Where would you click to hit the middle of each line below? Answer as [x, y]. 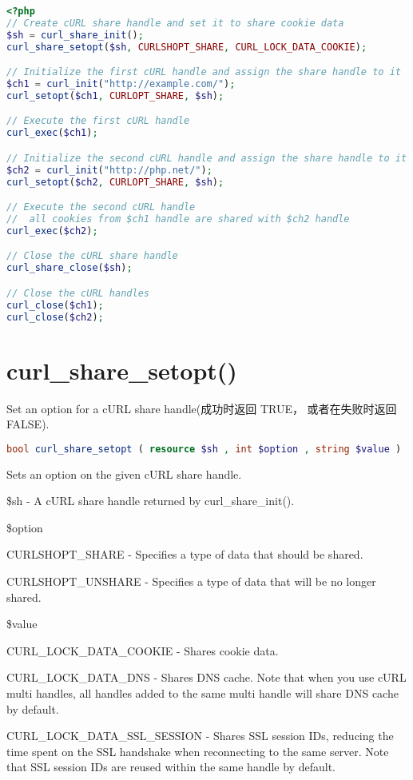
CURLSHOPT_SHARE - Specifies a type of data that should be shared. [185, 554]
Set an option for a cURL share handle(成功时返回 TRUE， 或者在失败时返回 [202, 408]
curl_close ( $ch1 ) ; [55, 305]
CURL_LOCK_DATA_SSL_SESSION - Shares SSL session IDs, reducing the [200, 736]
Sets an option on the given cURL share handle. [124, 474]
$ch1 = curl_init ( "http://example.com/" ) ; [121, 84]
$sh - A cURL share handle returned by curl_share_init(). [151, 501]
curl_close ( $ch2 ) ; [55, 317]
